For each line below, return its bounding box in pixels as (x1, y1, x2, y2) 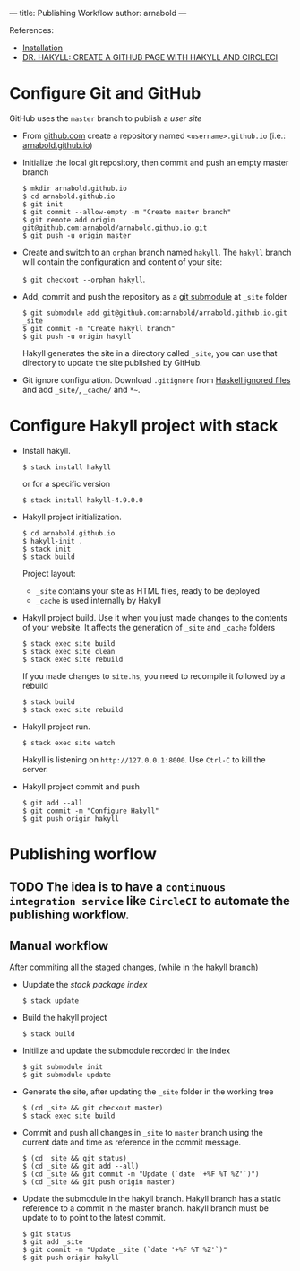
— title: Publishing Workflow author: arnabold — (9, 8, 187, 18)
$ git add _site (21, 1238, 83, 1247)
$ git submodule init (21, 1063, 103, 1072)
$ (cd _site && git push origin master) (21, 1178, 176, 1187)
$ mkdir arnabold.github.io (21, 184, 127, 193)
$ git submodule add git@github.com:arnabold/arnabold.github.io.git (21, 309, 288, 318)
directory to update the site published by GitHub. (21, 357, 203, 368)
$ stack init (21, 544, 72, 553)
